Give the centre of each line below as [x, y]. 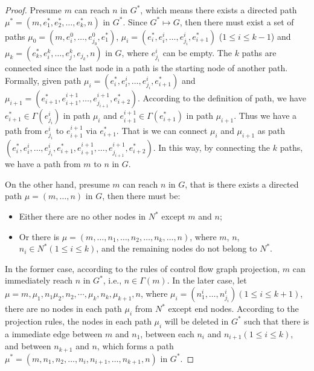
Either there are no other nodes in [82, 216]
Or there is [39, 236]
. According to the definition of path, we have [222, 98]
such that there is [277, 321]
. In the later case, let [207, 280]
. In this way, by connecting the [212, 147]
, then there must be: [141, 196]
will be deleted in [197, 321]
